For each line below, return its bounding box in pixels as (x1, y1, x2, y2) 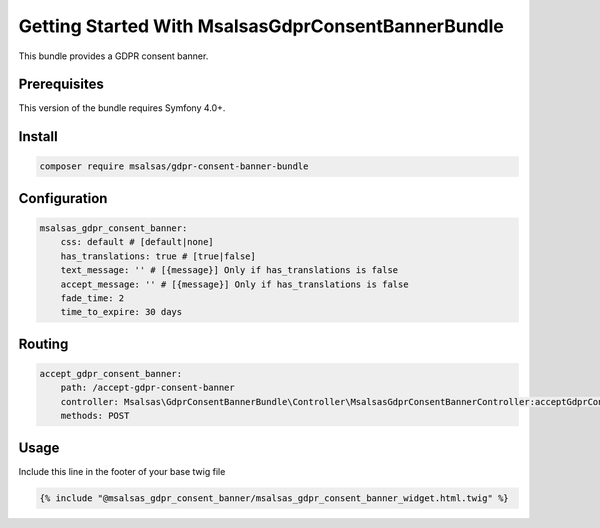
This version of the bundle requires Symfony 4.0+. (18, 102, 226, 114)
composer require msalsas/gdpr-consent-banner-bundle (39, 161, 309, 172)
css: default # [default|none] (60, 236, 214, 248)
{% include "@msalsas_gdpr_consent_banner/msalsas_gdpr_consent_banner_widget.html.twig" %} (39, 492, 509, 504)
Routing (18, 335, 69, 352)
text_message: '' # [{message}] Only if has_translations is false (60, 265, 399, 276)
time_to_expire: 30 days (60, 306, 183, 318)
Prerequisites (18, 76, 104, 93)
